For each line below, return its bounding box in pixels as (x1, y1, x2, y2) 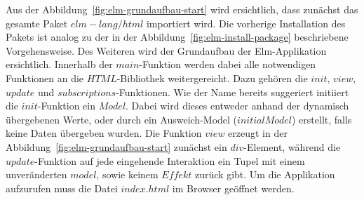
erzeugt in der (228, 126, 288, 140)
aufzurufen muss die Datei (6, 180, 118, 195)
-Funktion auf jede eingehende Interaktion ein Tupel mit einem (34, 153, 305, 168)
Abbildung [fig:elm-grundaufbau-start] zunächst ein (6, 139, 227, 154)
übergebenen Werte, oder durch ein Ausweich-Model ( (6, 112, 238, 126)
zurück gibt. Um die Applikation (195, 167, 335, 182)
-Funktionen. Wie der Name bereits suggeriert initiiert (116, 84, 349, 99)
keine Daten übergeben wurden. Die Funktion (6, 126, 202, 140)
